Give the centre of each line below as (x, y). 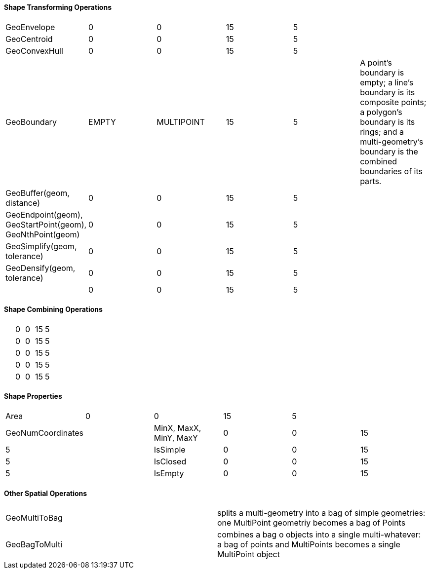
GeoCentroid (29, 39)
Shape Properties (33, 396)
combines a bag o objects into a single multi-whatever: (319, 535)
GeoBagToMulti (34, 545)
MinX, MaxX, (177, 428)
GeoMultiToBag (34, 518)
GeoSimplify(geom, (41, 246)
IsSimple (170, 450)
